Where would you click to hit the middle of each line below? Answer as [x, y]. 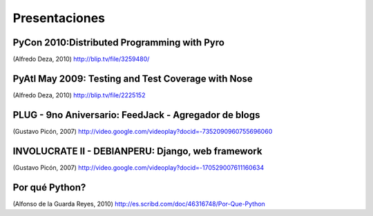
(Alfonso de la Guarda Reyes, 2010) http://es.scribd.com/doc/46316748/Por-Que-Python [139, 204]
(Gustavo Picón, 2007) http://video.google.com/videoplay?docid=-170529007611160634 [138, 167]
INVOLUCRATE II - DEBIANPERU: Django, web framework [137, 151]
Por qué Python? [49, 187]
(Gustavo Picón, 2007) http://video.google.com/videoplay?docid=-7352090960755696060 [143, 131]
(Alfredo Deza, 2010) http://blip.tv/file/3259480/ [81, 59]
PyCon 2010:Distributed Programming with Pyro [118, 42]
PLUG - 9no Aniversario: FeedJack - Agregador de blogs [136, 115]
